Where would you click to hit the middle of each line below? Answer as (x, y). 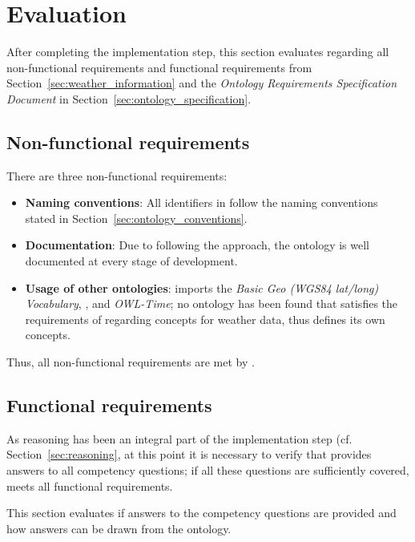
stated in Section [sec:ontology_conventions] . (136, 218)
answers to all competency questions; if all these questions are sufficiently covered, (208, 470)
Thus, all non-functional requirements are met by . (131, 362)
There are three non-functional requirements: (117, 175)
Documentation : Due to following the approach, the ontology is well (197, 245)
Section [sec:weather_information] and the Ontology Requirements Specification (202, 83)
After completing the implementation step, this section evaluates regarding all (198, 52)
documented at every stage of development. (131, 261)
